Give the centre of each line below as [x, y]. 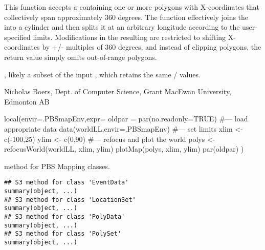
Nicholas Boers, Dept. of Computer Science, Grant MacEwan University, [118, 91]
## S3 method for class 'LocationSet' [70, 200]
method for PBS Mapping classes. [57, 166]
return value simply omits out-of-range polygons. [81, 57]
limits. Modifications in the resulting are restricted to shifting [129, 37]
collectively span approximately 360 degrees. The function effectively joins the [126, 17]
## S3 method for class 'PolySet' [63, 234]
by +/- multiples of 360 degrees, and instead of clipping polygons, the [152, 47]
